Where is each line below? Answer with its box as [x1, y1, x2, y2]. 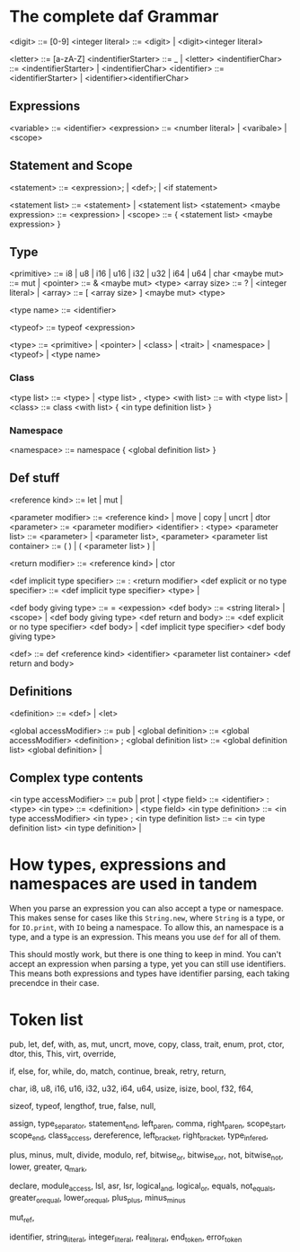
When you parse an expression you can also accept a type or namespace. [9, 903, 285, 914]
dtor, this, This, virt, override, [9, 1049, 117, 1060]
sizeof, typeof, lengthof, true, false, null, [9, 1101, 156, 1112]
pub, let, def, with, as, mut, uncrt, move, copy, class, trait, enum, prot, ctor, [9, 1039, 285, 1050]
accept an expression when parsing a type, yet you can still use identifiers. [9, 959, 287, 970]
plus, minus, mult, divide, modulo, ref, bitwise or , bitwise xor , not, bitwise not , [9, 1149, 284, 1162]
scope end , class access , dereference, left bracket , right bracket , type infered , [9, 1130, 269, 1142]
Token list [9, 1009, 84, 1030]
